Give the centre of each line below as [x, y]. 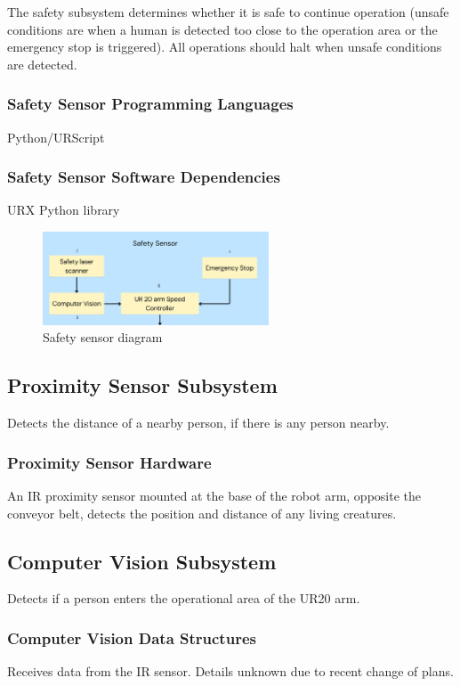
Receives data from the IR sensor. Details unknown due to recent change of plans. [230, 671]
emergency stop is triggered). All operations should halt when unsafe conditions [225, 47]
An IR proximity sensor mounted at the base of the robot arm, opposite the [214, 496]
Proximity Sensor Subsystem [142, 385]
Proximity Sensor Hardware [109, 462]
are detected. [42, 64]
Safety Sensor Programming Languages [150, 104]
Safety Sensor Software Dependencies [144, 177]
